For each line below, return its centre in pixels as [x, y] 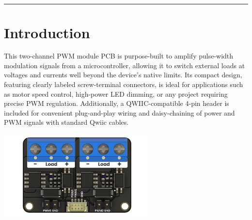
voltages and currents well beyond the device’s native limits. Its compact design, [123, 75]
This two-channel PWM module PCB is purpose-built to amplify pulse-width [119, 56]
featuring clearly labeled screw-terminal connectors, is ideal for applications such [124, 84]
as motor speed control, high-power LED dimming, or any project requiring [116, 94]
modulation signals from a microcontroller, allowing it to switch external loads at [125, 65]
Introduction [47, 33]
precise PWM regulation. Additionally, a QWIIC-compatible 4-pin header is [117, 103]
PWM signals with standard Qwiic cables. [66, 122]
